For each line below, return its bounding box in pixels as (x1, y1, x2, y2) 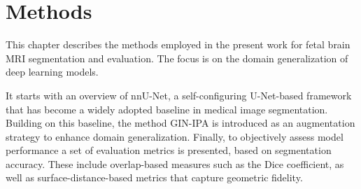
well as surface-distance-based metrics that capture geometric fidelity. (6, 170, 303, 185)
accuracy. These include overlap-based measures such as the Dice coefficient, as (6, 156, 344, 171)
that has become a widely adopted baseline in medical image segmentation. (6, 101, 328, 116)
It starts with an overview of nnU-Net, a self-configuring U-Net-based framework (6, 87, 352, 102)
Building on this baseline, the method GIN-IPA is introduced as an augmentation (6, 115, 355, 130)
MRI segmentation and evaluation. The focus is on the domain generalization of (6, 50, 348, 65)
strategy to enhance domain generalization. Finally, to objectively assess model (6, 129, 344, 143)
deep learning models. (6, 64, 99, 79)
